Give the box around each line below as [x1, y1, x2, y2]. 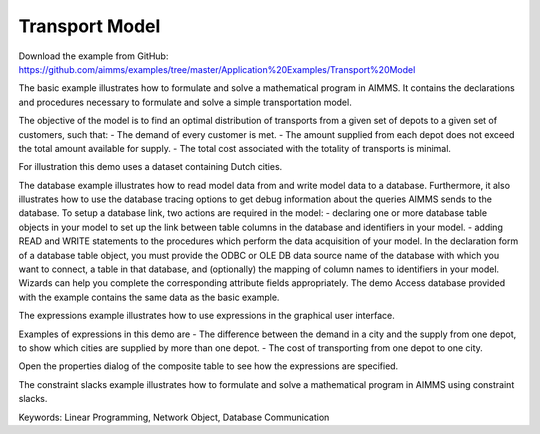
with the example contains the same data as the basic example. [18, 291, 280, 303]
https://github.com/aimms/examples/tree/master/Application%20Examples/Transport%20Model [18, 63, 416, 75]
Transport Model [18, 15, 161, 37]
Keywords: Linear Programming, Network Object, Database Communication [18, 411, 330, 423]
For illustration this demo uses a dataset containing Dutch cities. [18, 161, 283, 173]
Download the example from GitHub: [18, 50, 169, 62]
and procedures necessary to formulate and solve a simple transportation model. [18, 96, 352, 108]
